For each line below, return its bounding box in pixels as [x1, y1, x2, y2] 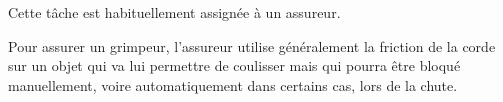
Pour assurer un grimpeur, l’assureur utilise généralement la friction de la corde [8, 35, 496, 56]
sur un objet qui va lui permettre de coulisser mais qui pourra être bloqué [8, 55, 461, 76]
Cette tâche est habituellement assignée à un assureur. [8, 2, 341, 22]
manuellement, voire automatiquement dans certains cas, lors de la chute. [8, 74, 458, 95]
